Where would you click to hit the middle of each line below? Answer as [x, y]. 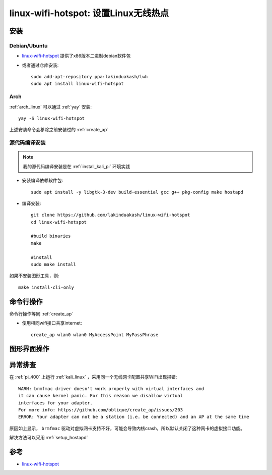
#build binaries [51, 236]
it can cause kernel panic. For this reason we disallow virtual [101, 396]
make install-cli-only [46, 287]
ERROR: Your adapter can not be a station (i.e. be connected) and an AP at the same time [134, 417]
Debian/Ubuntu [28, 45]
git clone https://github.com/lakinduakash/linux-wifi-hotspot [111, 215]
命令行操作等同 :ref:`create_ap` [41, 313]
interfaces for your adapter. [56, 403]
